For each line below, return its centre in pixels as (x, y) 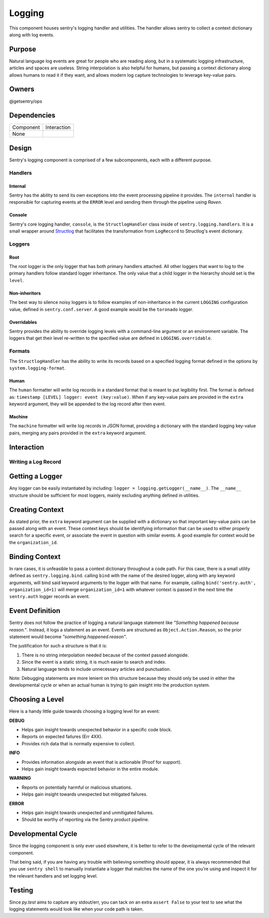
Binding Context (35, 557)
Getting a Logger (36, 476)
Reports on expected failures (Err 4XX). (62, 737)
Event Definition (35, 611)
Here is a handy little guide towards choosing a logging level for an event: (85, 711)
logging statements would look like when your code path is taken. (76, 909)
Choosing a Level (37, 700)
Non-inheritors (25, 293)
